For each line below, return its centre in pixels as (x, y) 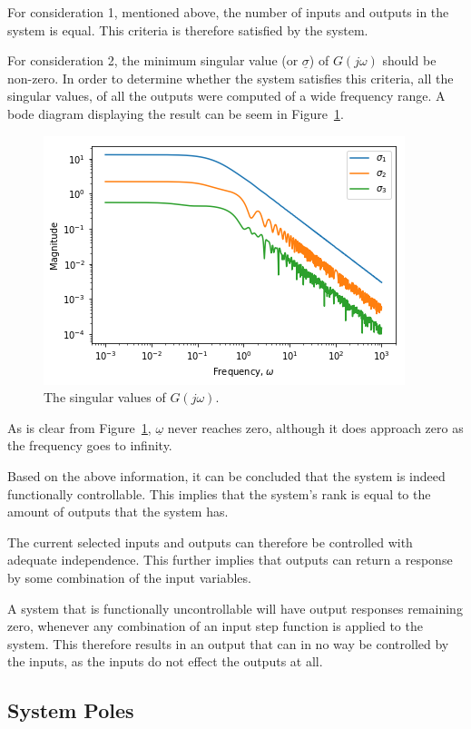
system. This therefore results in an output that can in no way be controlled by (228, 643)
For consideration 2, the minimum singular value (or (153, 60)
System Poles (71, 710)
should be (409, 60)
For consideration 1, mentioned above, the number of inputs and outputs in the (228, 12)
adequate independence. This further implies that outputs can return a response (230, 560)
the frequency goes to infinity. (90, 445)
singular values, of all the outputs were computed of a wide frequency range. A (226, 96)
